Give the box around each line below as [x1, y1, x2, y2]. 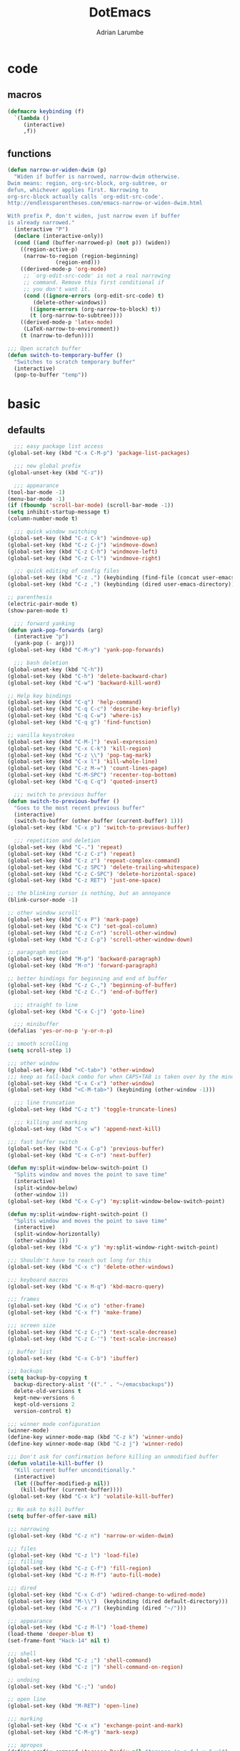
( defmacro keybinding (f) [7, 108, 84, 115]
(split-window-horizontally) [14, 1230, 101, 1238]
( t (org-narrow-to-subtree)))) [29, 312, 123, 319]
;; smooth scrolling [7, 1040, 69, 1047]
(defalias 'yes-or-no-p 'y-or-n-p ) [7, 1027, 114, 1034]
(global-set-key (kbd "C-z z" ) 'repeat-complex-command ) [7, 857, 181, 864]
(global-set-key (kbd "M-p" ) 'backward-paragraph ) [7, 955, 161, 963]
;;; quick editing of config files [14, 567, 120, 575]
